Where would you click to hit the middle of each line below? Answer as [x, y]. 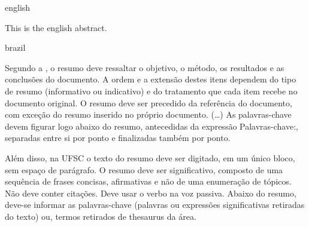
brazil [15, 47]
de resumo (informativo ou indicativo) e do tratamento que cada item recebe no [151, 91]
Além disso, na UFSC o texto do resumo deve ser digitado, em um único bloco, [150, 157]
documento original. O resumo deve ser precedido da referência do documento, [149, 102]
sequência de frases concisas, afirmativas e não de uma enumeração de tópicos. [148, 181]
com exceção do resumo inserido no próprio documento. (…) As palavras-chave [148, 114]
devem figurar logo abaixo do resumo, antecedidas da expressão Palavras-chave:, [152, 126]
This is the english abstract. [56, 27]
